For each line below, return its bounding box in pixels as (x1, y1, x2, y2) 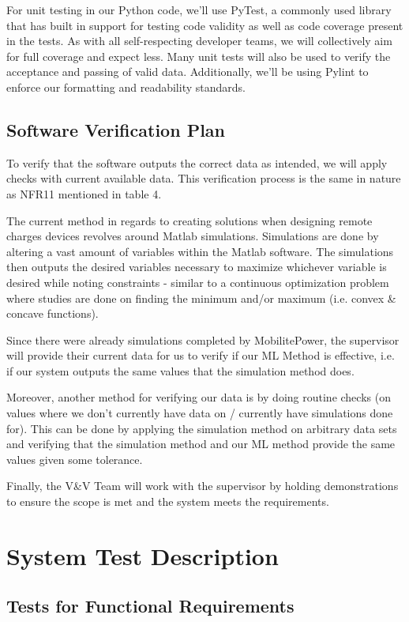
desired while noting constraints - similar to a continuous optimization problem (6, 273, 389, 290)
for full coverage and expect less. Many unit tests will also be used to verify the (6, 47, 391, 64)
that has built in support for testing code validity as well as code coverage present (6, 17, 403, 33)
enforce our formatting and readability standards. (6, 78, 246, 95)
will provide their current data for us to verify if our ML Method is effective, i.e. (6, 347, 395, 364)
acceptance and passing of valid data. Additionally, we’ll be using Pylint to (6, 63, 369, 80)
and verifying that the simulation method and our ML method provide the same (6, 435, 396, 452)
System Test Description (6, 539, 279, 571)
